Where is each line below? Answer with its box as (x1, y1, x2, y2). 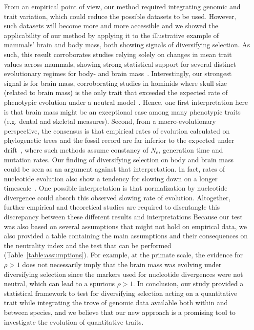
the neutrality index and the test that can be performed (4, 240, 171, 250)
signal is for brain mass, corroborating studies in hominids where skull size (4, 78, 227, 88)
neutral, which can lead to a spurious (4, 278, 115, 289)
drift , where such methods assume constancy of (4, 144, 148, 155)
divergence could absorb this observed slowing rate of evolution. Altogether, (4, 192, 231, 202)
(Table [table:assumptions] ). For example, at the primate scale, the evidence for (4, 250, 243, 260)
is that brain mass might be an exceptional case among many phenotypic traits (4, 106, 241, 116)
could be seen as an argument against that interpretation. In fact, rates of (4, 164, 225, 174)
